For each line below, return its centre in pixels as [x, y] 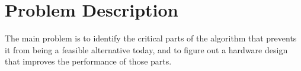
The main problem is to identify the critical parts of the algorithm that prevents [151, 38]
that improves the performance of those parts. [88, 61]
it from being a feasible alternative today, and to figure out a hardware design [146, 49]
